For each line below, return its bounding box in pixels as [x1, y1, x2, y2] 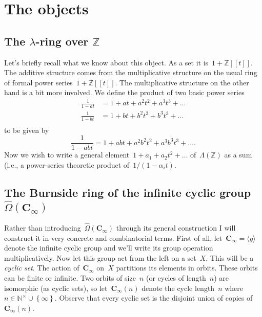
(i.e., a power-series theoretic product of [4, 159, 130, 170]
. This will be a [206, 252, 254, 263]
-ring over [35, 33, 89, 49]
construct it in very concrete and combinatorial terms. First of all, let [4, 232, 223, 243]
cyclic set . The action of [4, 262, 79, 273]
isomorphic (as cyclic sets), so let [4, 282, 108, 293]
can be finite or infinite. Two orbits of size [4, 273, 136, 283]
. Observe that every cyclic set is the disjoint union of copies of [54, 292, 253, 303]
